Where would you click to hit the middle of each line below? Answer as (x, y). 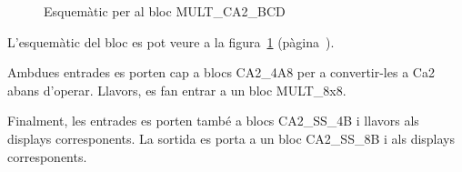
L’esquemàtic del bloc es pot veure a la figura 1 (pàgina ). (171, 41)
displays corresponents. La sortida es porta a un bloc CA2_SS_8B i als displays (231, 138)
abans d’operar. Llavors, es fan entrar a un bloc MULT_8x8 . (177, 90)
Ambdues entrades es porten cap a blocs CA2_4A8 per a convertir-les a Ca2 (221, 72)
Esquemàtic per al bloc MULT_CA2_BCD (165, 11)
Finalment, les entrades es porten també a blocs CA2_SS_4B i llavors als (213, 121)
